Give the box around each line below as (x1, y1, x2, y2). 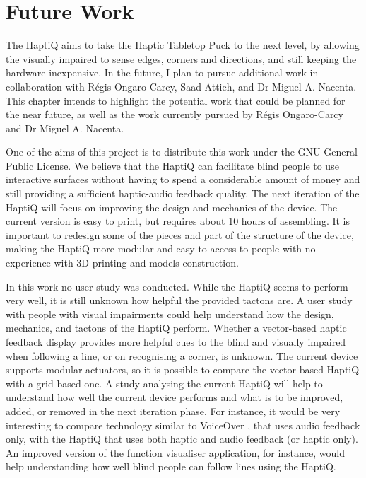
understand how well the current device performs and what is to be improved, (6, 390, 343, 404)
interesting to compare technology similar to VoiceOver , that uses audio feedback (6, 417, 360, 432)
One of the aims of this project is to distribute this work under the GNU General (6, 144, 358, 159)
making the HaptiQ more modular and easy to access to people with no (6, 241, 316, 256)
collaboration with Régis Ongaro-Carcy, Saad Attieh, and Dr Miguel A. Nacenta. (6, 78, 357, 93)
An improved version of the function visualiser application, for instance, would (6, 445, 346, 460)
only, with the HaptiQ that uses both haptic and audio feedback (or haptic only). (6, 431, 358, 446)
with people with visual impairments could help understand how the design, (6, 306, 334, 321)
